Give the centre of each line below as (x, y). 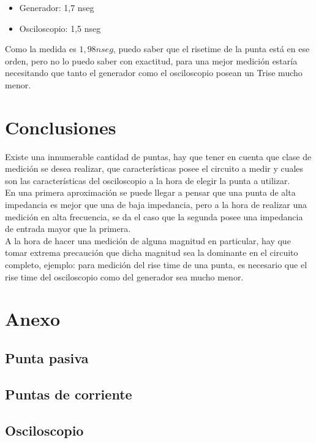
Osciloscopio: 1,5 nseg (60, 28)
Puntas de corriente (69, 394)
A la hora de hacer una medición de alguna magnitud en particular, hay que (148, 240)
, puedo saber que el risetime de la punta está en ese (211, 49)
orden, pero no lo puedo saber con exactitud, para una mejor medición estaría (151, 60)
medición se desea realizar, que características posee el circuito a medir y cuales (154, 168)
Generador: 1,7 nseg (57, 7)
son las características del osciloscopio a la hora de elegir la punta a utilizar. (148, 180)
